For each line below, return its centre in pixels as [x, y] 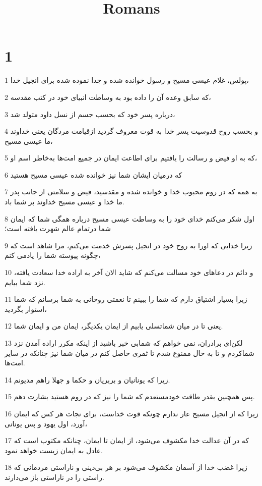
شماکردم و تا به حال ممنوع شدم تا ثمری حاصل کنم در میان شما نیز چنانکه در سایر [129, 353]
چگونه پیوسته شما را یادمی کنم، [53, 255]
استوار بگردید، [26, 309]
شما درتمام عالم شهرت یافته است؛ [58, 228]
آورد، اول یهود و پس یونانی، [46, 423]
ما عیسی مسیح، [29, 141]
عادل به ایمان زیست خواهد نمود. [54, 450]
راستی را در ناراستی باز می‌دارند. [54, 477]
